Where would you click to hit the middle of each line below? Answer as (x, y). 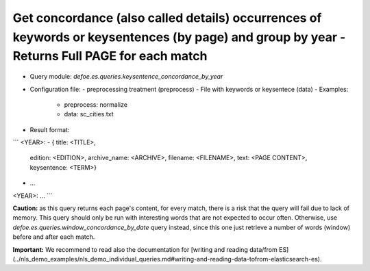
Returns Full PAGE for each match (110, 56)
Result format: (50, 129)
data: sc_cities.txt (89, 114)
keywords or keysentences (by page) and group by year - (179, 37)
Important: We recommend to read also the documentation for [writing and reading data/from (145, 249)
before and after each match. (54, 237)
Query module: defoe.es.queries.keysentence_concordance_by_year (126, 77)
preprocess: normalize (96, 104)
